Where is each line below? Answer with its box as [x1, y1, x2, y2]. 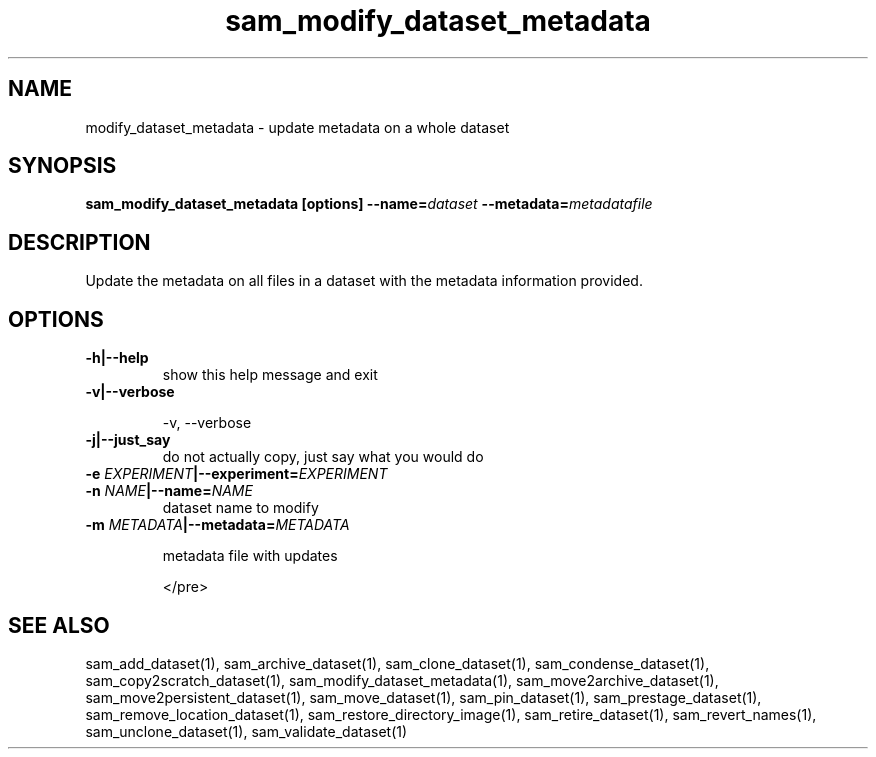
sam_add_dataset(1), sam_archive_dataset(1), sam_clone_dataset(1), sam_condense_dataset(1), [85, 654, 710, 672]
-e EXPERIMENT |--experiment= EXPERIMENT [85, 465, 388, 483]
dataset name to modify [162, 499, 319, 517]
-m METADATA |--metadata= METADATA [85, 516, 350, 534]
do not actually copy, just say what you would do [162, 448, 484, 466]
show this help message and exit [162, 366, 378, 384]
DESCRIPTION [8, 229, 151, 255]
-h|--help [85, 349, 149, 367]
